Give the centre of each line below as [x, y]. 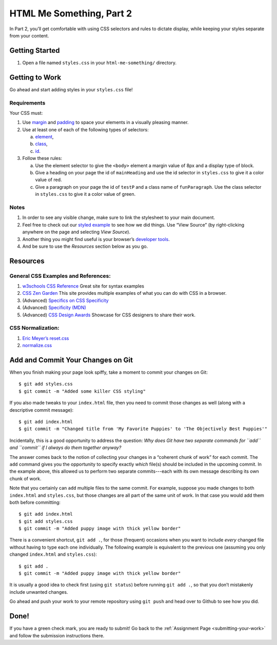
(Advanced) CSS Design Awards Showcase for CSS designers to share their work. [109, 315]
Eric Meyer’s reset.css [46, 338]
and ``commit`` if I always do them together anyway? [65, 448]
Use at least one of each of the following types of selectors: [85, 129]
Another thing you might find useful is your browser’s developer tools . [96, 239]
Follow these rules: [42, 158]
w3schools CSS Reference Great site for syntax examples [83, 286]
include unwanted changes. [39, 592]
